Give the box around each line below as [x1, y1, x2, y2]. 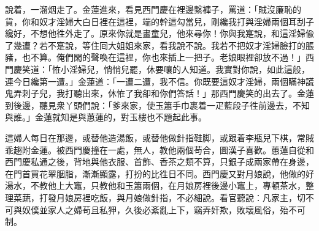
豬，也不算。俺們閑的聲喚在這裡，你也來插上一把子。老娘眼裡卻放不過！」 [5, 51, 306, 64]
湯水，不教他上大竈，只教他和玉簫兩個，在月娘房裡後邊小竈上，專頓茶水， [5, 179, 306, 192]
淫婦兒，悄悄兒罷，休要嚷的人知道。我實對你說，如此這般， [69, 62, 310, 75]
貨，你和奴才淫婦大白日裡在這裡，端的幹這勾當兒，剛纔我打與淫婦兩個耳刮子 [5, 15, 314, 28]
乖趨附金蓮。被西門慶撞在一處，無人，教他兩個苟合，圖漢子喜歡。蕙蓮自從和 [5, 143, 314, 156]
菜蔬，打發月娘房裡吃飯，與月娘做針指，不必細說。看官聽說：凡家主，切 [13, 191, 306, 204]
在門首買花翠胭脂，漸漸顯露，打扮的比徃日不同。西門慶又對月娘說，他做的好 [5, 167, 314, 180]
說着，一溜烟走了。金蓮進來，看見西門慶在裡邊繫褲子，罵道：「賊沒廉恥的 [5, 3, 301, 15]
